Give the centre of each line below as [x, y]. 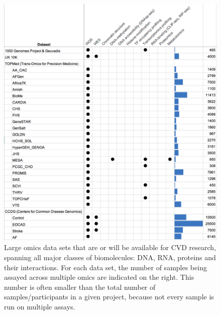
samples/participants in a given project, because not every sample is [109, 297]
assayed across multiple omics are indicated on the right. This [99, 277]
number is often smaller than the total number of [80, 287]
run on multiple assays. [40, 307]
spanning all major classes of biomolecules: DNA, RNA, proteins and [110, 257]
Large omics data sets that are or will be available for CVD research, [110, 247]
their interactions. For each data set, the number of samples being [105, 267]
